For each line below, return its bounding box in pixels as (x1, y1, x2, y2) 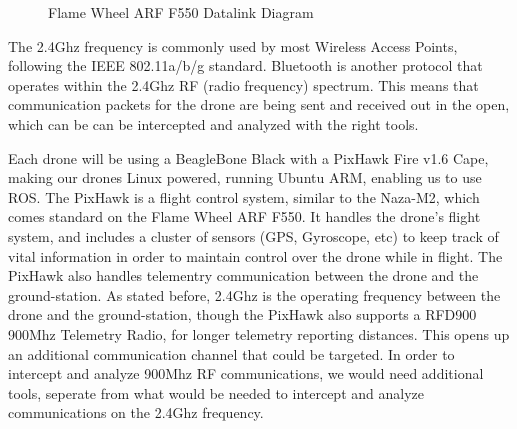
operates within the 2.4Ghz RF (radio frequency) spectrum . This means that (8, 74, 479, 95)
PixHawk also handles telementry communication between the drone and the (8, 265, 479, 286)
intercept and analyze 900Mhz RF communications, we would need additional (8, 363, 484, 384)
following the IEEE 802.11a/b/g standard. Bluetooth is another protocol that (8, 55, 483, 76)
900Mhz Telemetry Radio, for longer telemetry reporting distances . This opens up (8, 323, 510, 344)
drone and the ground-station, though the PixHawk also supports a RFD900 (8, 304, 477, 325)
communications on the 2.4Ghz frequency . (8, 402, 264, 423)
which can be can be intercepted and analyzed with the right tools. (8, 113, 419, 134)
